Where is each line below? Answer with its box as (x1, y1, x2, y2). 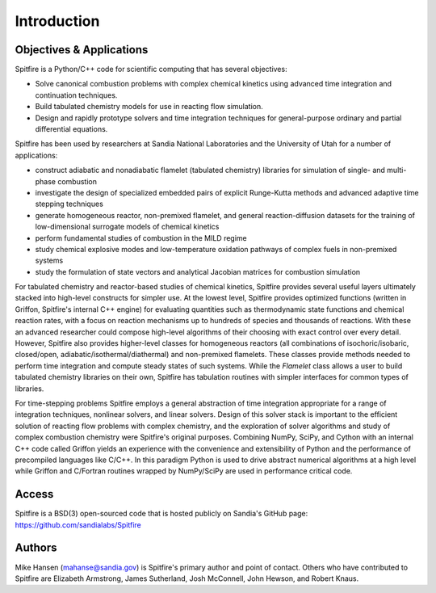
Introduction (15, 12, 100, 30)
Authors (15, 541, 57, 555)
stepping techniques (35, 199, 104, 209)
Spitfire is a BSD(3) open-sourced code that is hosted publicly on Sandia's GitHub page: (15, 509, 308, 519)
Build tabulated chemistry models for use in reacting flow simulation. (35, 102, 263, 111)
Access (15, 487, 54, 501)
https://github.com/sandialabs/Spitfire (15, 519, 141, 529)
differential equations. (35, 124, 108, 134)
